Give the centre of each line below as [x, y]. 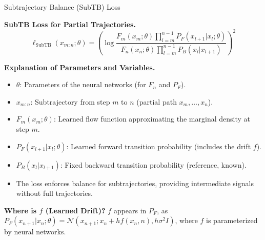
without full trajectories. [54, 193]
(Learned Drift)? [75, 210]
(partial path [157, 101]
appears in [130, 210]
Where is [21, 210]
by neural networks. [35, 232]
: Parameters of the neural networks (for [83, 84]
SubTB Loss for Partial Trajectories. [70, 24]
